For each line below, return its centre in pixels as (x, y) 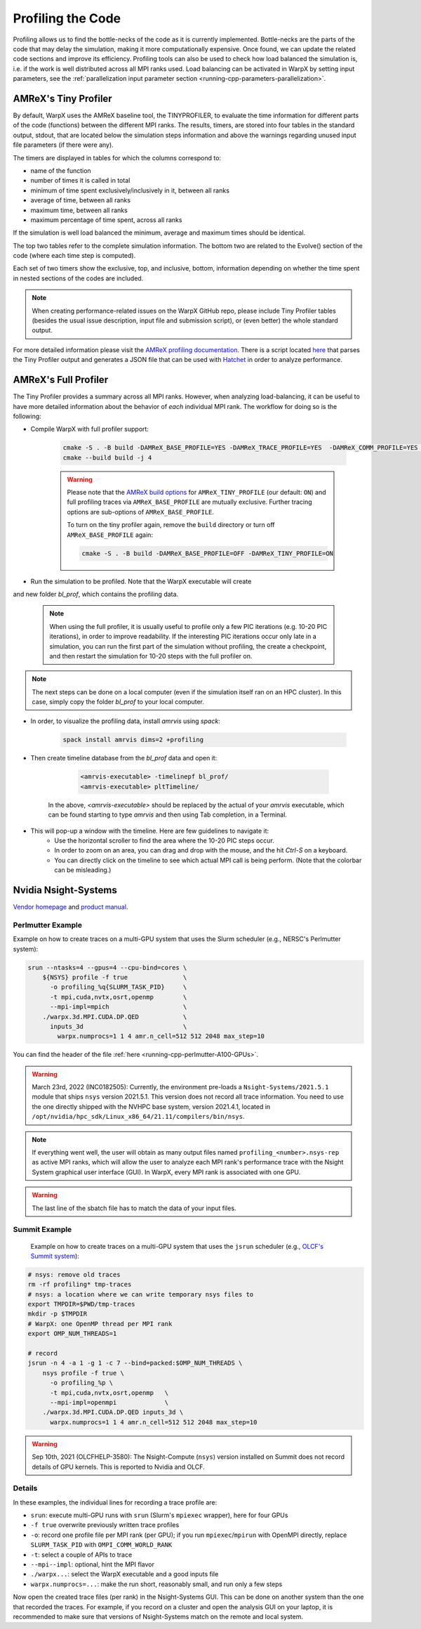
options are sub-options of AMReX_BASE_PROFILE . (140, 512)
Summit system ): (55, 1256)
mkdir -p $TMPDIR (58, 1314)
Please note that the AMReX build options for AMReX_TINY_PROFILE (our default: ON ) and (196, 493)
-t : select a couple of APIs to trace (81, 1555)
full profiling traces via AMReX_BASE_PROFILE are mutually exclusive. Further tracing (189, 502)
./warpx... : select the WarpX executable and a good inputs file (125, 1574)
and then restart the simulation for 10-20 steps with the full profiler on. (151, 656)
